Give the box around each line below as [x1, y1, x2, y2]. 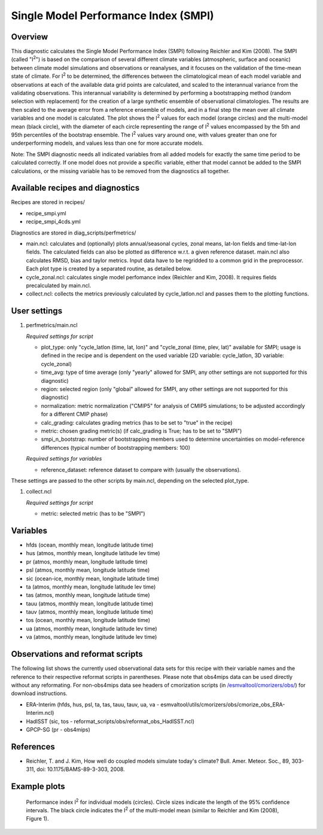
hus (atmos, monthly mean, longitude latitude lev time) [26, 550, 160, 557]
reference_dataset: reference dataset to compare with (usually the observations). [41, 466, 242, 473]
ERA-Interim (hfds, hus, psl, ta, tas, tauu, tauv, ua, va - [26, 700, 160, 708]
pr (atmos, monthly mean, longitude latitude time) [26, 558, 148, 565]
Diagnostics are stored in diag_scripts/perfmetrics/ [11, 229, 136, 236]
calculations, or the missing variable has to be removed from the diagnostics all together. [11, 167, 230, 175]
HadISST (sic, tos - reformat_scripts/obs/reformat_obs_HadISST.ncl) [26, 718, 194, 725]
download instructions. [11, 690, 68, 697]
